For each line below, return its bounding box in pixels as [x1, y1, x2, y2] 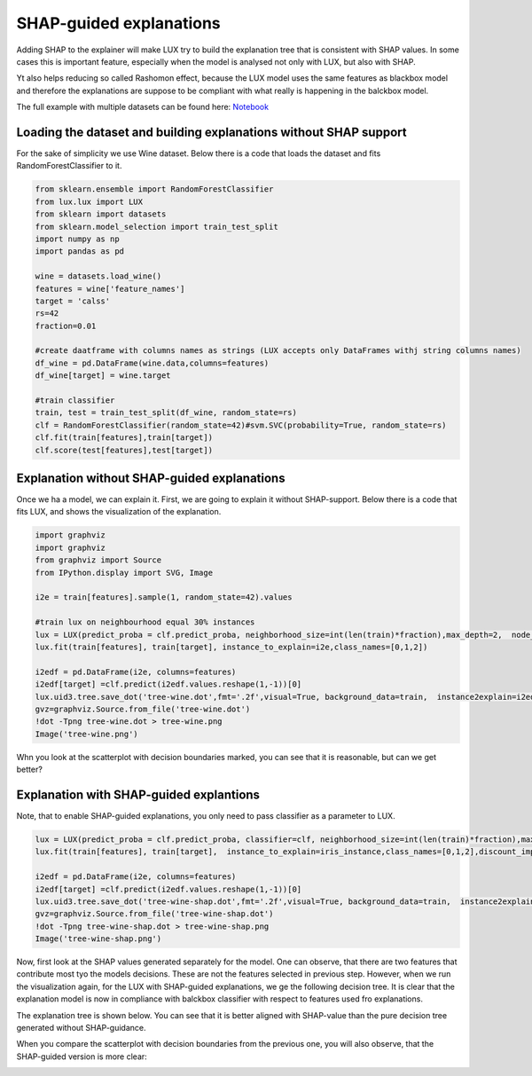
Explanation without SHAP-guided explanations [16, 471, 286, 485]
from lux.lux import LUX [35, 196, 144, 207]
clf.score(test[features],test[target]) [35, 444, 213, 455]
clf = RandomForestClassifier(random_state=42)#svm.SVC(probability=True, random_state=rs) [35, 420, 447, 430]
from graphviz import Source [35, 555, 162, 565]
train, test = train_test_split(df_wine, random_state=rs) [35, 408, 297, 418]
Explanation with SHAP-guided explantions [16, 787, 261, 802]
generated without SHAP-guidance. [16, 1023, 146, 1033]
